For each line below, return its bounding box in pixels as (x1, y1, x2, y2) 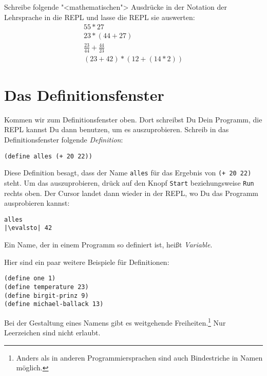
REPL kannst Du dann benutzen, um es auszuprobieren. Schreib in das (4, 124, 229, 135)
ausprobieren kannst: (4, 198, 70, 208)
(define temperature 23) (4, 283, 89, 291)
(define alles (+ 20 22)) (4, 152, 92, 160)
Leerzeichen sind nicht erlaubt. (4, 327, 101, 338)
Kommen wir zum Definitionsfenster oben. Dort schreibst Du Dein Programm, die (4, 114, 262, 124)
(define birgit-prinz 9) (4, 292, 89, 299)
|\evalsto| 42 (4, 224, 52, 232)
